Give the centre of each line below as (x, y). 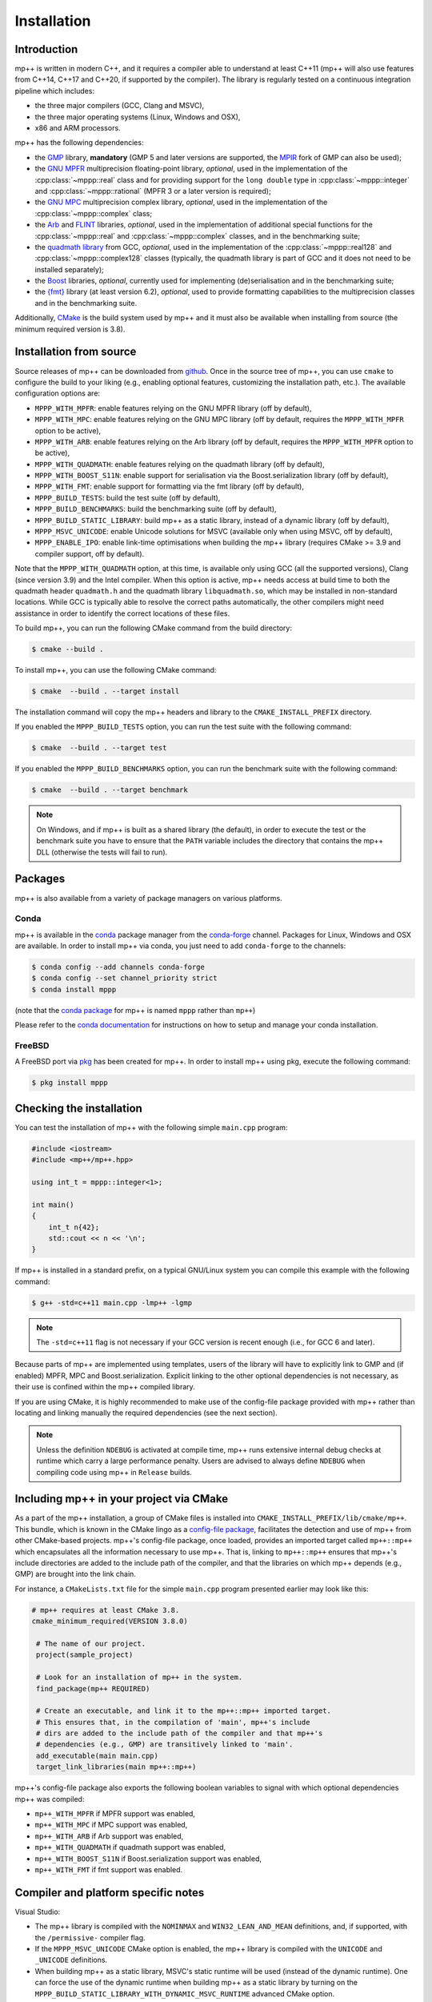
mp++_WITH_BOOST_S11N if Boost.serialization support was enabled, (148, 1859)
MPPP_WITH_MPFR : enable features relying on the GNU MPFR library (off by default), (173, 408)
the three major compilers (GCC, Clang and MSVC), (120, 106)
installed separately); (69, 269)
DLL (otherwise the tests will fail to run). (102, 852)
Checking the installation (79, 1108)
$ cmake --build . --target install (106, 691)
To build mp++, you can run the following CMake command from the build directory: (153, 628)
